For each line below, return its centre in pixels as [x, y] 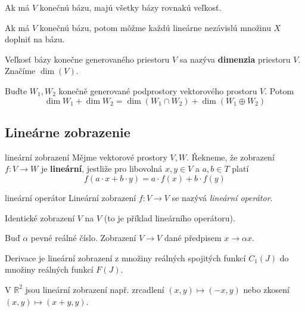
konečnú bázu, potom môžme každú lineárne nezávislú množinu [155, 27]
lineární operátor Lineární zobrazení [71, 197]
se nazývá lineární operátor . [222, 197]
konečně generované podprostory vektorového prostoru [158, 90]
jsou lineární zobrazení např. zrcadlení [95, 289]
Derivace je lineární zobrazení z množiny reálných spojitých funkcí [125, 257]
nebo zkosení [266, 289]
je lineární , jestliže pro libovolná [102, 169]
